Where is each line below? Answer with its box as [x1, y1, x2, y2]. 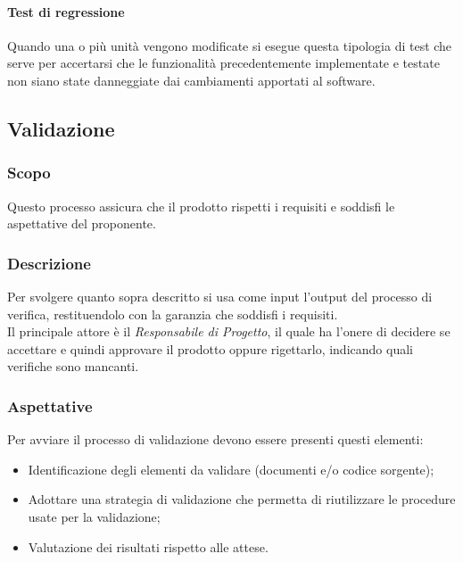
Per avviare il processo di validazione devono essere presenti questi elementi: [7, 430, 424, 449]
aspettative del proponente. [7, 214, 156, 233]
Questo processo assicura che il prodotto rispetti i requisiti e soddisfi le [7, 196, 395, 215]
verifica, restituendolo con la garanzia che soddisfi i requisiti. [7, 304, 338, 323]
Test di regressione [7, 2, 125, 21]
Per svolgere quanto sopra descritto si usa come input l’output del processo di [7, 286, 433, 305]
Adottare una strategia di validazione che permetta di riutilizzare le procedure [28, 490, 456, 508]
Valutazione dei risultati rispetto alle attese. [28, 537, 269, 556]
